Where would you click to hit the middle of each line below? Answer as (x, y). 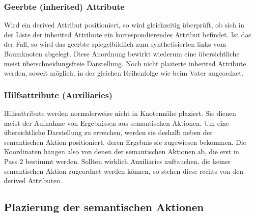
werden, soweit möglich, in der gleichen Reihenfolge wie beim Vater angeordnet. (124, 73)
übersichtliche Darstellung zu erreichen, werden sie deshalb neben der (108, 132)
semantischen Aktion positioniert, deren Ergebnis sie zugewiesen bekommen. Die (125, 142)
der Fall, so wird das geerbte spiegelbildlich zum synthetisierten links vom (115, 44)
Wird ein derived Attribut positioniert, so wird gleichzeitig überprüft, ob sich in (124, 25)
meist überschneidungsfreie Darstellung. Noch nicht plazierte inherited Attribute (125, 63)
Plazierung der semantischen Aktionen (104, 207)
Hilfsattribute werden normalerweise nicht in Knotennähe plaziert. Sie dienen (120, 113)
